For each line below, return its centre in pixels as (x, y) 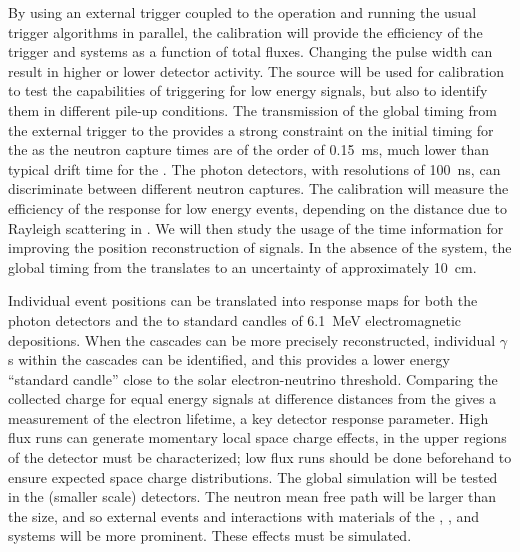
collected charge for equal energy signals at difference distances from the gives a (252, 398)
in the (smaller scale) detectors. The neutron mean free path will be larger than (252, 496)
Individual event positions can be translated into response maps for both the (243, 300)
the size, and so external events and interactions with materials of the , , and (244, 515)
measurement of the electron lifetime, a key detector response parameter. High (248, 417)
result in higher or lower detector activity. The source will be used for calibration (256, 70)
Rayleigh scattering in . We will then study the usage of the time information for (256, 227)
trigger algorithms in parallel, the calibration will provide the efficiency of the (245, 31)
